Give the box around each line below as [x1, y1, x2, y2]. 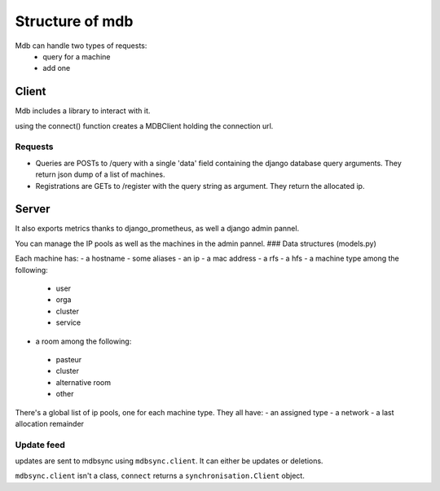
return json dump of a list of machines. [35, 169, 165, 179]
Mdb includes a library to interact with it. [15, 106, 151, 116]
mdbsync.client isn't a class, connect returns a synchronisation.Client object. [15, 471, 305, 480]
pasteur [55, 354, 82, 364]
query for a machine [42, 51, 111, 61]
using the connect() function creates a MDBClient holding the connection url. [15, 121, 274, 130]
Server [15, 202, 51, 216]
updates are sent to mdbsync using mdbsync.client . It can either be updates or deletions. [15, 456, 323, 466]
